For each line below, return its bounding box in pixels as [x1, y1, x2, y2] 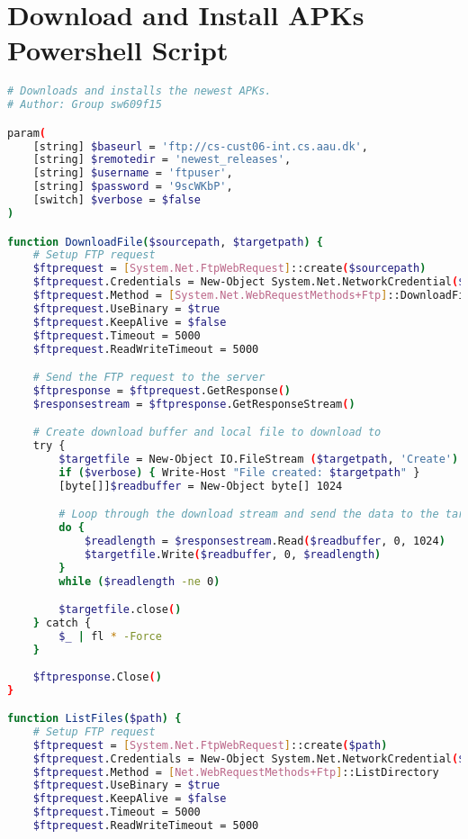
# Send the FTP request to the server [32, 371, 265, 384]
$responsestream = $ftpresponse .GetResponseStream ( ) [32, 397, 355, 410]
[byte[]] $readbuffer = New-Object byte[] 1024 [58, 479, 343, 492]
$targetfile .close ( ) [58, 603, 182, 617]
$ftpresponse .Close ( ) [32, 670, 162, 683]
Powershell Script [7, 32, 229, 68]
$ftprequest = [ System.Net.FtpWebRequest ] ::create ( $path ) [32, 738, 388, 752]
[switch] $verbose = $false [32, 194, 201, 207]
